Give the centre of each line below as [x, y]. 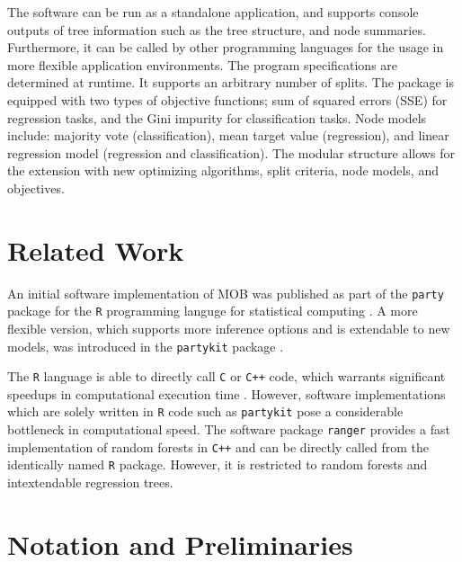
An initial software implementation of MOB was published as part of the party [226, 293]
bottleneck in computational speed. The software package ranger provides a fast [229, 429]
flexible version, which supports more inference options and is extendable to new [229, 328]
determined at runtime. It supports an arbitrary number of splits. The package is [231, 82]
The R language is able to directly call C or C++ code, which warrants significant [227, 376]
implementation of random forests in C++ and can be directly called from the [218, 446]
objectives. [36, 187]
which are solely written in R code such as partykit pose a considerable [205, 411]
